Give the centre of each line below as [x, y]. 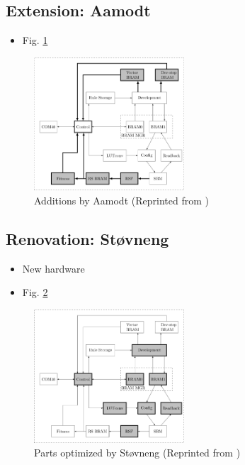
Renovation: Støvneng [87, 239]
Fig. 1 [35, 40]
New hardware [53, 268]
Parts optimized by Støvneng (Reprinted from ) [137, 453]
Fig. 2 [35, 292]
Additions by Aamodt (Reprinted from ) [121, 201]
